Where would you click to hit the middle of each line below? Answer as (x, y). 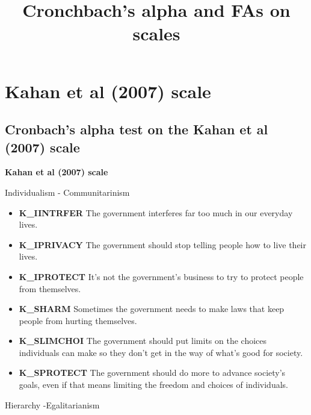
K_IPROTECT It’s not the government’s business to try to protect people (161, 276)
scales (156, 33)
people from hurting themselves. (78, 320)
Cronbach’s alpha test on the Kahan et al (137, 129)
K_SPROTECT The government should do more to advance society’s (152, 373)
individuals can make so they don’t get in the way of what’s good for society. (161, 352)
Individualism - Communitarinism (67, 192)
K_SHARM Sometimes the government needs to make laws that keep (152, 309)
